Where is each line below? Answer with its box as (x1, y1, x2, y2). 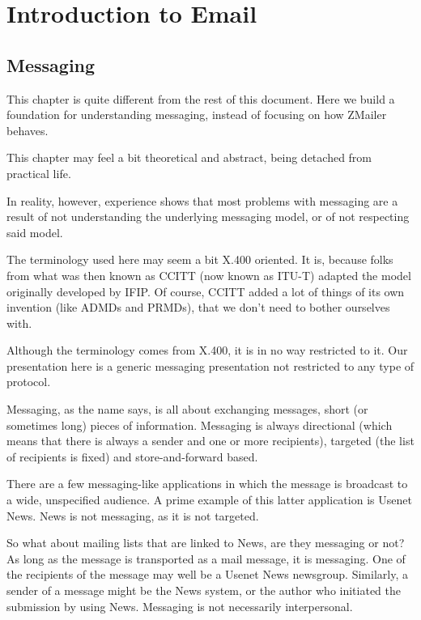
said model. (6, 223, 63, 240)
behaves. (6, 121, 49, 138)
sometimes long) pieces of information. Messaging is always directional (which (6, 416, 393, 433)
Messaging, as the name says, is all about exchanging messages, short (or (6, 401, 368, 418)
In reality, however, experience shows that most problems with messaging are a (6, 192, 398, 209)
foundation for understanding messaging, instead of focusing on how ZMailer (6, 106, 387, 123)
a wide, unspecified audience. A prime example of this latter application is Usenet (6, 491, 412, 508)
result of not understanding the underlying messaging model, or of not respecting (6, 208, 410, 225)
